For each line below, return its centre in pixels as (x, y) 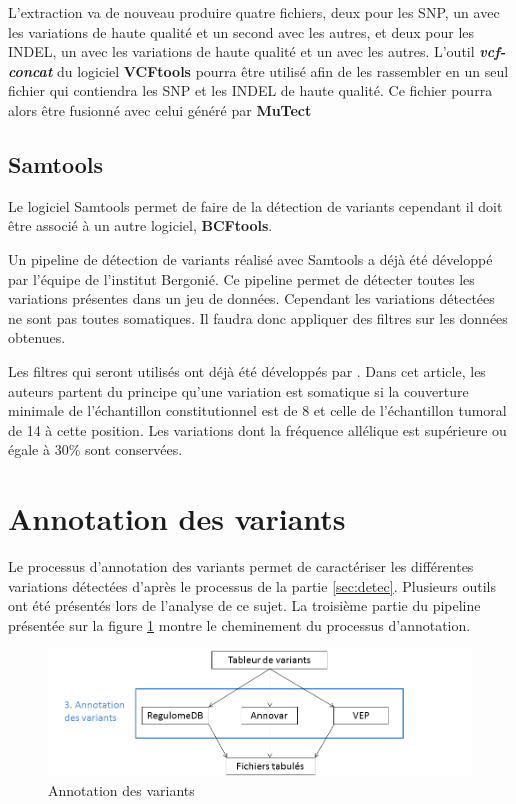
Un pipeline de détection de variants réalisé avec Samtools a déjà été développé (250, 258)
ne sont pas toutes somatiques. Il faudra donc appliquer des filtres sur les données (258, 317)
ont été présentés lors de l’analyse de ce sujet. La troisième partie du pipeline (244, 605)
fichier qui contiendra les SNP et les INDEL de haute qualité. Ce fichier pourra (250, 90)
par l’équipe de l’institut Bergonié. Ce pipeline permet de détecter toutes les (241, 278)
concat (30, 70)
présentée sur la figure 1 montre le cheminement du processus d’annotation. (239, 624)
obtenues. (37, 337)
